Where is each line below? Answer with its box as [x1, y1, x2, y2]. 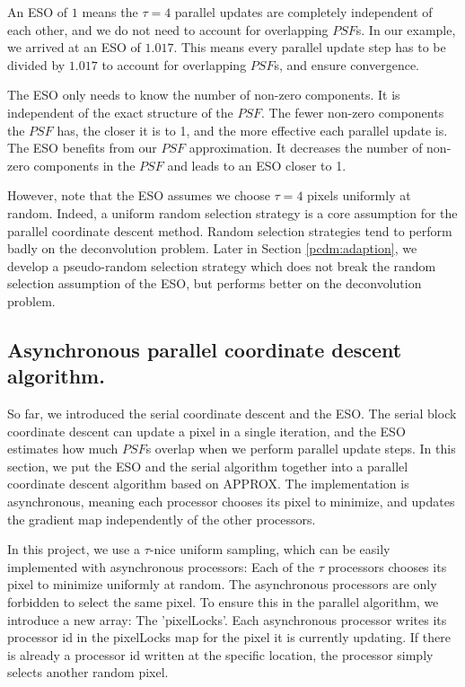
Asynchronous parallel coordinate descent [7, 335, 402, 363]
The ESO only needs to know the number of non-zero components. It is [7, 85, 400, 104]
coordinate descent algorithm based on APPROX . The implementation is [7, 474, 409, 493]
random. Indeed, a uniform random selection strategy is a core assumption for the [7, 203, 458, 222]
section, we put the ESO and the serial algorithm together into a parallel [7, 456, 408, 475]
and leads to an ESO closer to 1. [167, 155, 347, 174]
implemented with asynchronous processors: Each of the [7, 557, 315, 576]
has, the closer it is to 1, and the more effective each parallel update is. [57, 120, 448, 139]
